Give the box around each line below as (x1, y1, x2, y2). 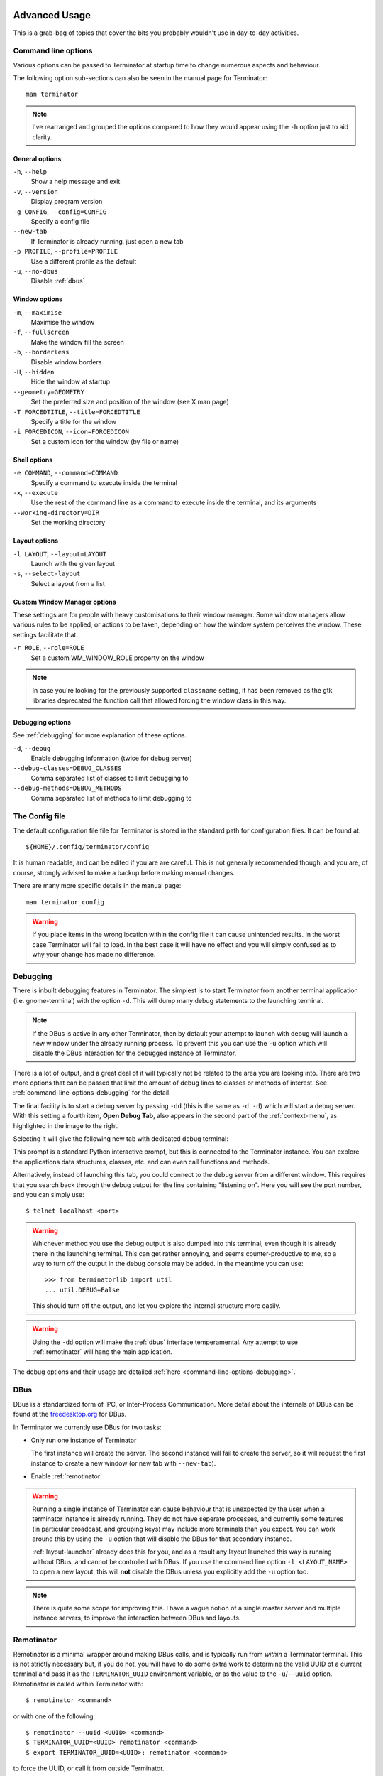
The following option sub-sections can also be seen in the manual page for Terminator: (13, 74, 267, 82)
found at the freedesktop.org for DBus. (13, 1410, 127, 1419)
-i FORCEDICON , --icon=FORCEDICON (13, 427, 129, 436)
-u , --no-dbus (13, 266, 58, 275)
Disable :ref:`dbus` (30, 277, 85, 286)
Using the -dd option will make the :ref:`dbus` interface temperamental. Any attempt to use (32, 1338, 298, 1346)
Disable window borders (30, 357, 102, 366)
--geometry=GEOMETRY (13, 388, 85, 396)
